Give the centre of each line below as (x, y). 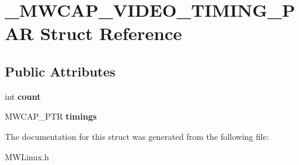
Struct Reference (111, 33)
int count (23, 96)
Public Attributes (60, 71)
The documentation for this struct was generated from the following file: (137, 136)
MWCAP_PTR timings (51, 116)
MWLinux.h (27, 156)
